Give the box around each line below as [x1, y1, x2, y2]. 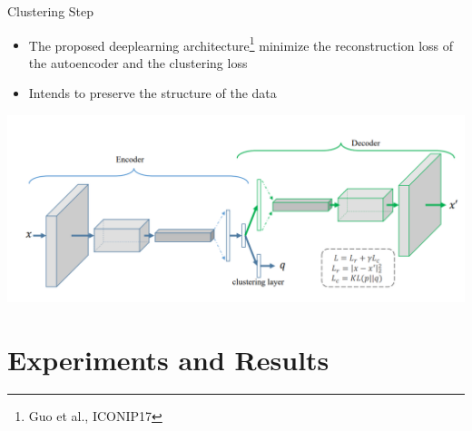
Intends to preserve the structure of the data [28, 83, 277, 103]
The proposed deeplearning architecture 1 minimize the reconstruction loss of [28, 33, 454, 54]
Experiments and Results [7, 340, 329, 377]
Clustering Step [7, 2, 94, 20]
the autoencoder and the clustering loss [28, 53, 248, 72]
